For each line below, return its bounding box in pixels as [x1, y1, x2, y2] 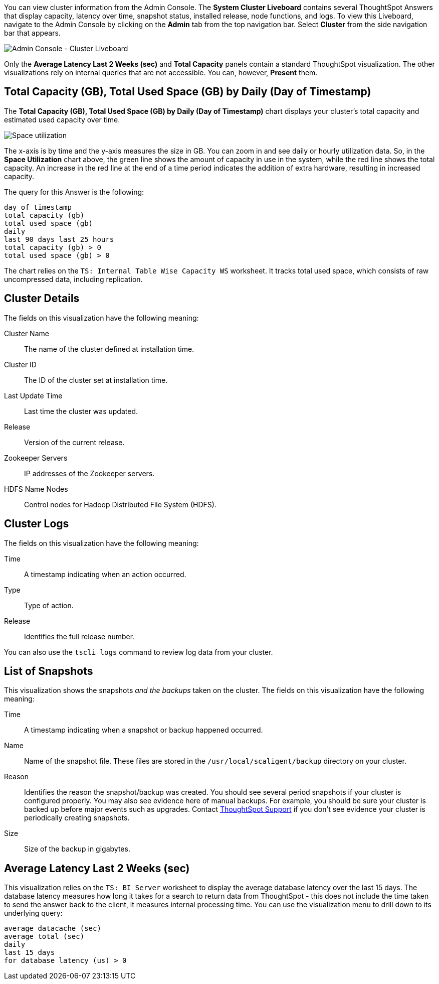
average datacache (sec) [4, 924, 101, 933]
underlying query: [4, 909, 63, 918]
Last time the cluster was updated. [24, 406, 138, 415]
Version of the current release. [24, 438, 125, 447]
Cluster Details [4, 292, 80, 305]
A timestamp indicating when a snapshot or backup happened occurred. [24, 726, 263, 735]
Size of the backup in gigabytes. [24, 845, 130, 854]
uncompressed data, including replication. [4, 274, 143, 284]
